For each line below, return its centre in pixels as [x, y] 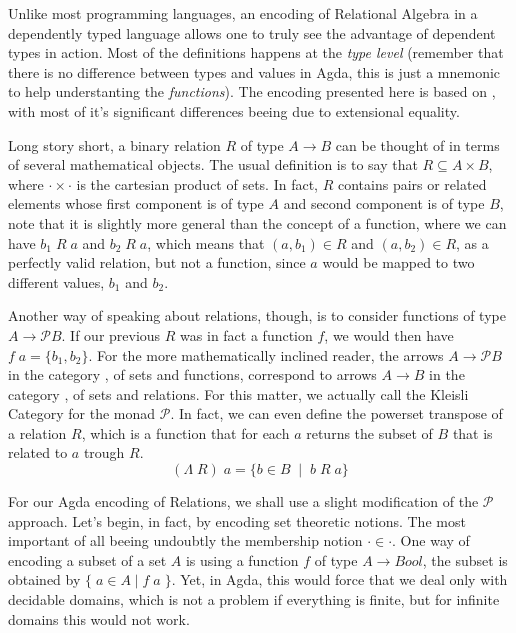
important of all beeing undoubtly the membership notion [185, 540]
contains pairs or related [412, 183]
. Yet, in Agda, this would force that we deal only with [339, 579]
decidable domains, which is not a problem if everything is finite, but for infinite [254, 599]
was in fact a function [246, 334]
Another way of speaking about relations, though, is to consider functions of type [257, 315]
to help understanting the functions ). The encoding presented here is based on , [252, 91]
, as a [472, 242]
